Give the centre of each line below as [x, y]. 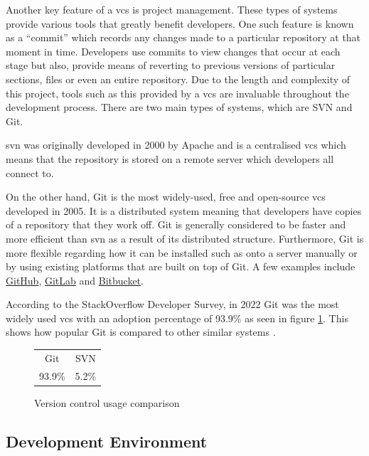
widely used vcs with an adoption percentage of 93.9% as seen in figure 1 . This [177, 318]
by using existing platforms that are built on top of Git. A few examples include [181, 266]
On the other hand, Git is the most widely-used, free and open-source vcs [166, 197]
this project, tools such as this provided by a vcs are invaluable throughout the [177, 93]
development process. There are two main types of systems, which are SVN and [179, 107]
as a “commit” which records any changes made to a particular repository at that [183, 37]
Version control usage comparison [107, 402]
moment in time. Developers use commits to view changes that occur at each [173, 51]
